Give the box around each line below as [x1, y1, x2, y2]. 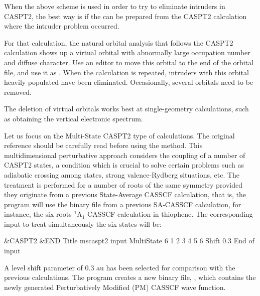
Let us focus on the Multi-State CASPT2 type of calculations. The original [4, 130, 235, 140]
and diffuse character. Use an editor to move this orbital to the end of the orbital [4, 57, 254, 67]
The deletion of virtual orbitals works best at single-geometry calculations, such [4, 103, 249, 114]
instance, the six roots [4, 209, 72, 219]
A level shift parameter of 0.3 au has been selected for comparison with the [4, 262, 235, 272]
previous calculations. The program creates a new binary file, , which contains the [4, 272, 256, 282]
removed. [4, 86, 32, 97]
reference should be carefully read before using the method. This [4, 140, 203, 151]
